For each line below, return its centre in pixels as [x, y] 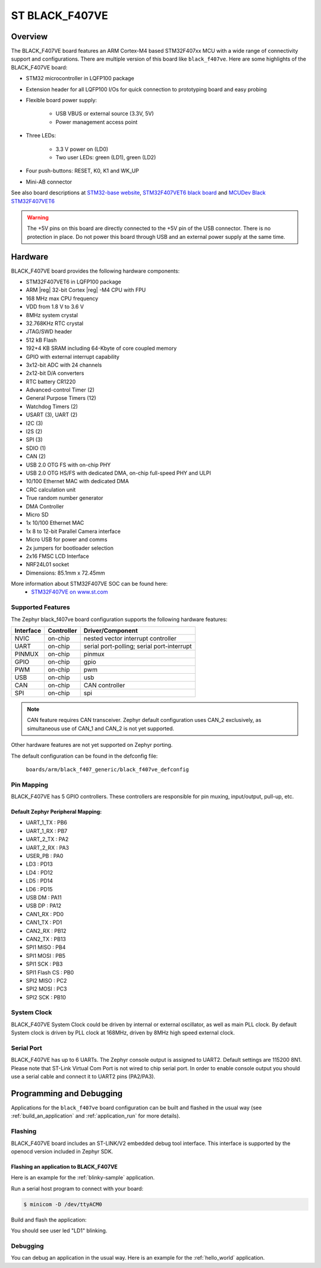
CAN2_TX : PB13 [46, 939]
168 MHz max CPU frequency [62, 298]
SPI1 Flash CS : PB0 [50, 972]
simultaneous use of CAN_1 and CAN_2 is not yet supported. [101, 728]
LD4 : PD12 [40, 872]
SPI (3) [34, 440]
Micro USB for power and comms [67, 540]
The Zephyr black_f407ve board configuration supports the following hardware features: [119, 619]
